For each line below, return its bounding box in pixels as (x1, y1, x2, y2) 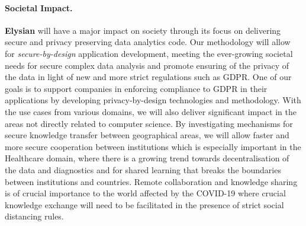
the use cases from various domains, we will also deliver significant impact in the (5, 105, 297, 117)
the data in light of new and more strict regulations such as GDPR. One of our (5, 71, 292, 83)
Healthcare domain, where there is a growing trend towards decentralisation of (5, 152, 289, 164)
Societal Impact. (5, 1, 73, 14)
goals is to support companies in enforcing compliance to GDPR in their (5, 82, 268, 94)
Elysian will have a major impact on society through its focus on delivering (5, 24, 281, 36)
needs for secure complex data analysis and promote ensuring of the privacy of (5, 59, 289, 71)
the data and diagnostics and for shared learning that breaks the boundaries (5, 163, 281, 176)
